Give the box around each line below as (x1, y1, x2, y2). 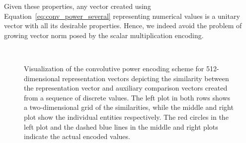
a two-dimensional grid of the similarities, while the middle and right (24, 102, 234, 112)
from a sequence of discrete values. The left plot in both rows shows (24, 92, 231, 102)
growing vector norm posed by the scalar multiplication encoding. (4, 30, 204, 40)
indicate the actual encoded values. (24, 131, 130, 142)
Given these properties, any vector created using (4, 1, 151, 11)
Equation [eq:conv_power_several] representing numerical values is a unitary (4, 10, 240, 21)
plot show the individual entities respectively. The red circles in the (24, 111, 229, 122)
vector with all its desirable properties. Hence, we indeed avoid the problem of (4, 20, 242, 31)
